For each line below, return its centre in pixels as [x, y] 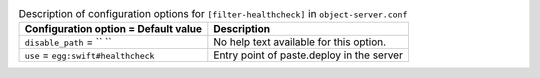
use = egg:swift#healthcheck [89, 55]
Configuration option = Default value [113, 29]
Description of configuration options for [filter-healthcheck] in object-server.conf [213, 14]
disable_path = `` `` [68, 42]
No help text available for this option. [300, 42]
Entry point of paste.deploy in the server [308, 55]
